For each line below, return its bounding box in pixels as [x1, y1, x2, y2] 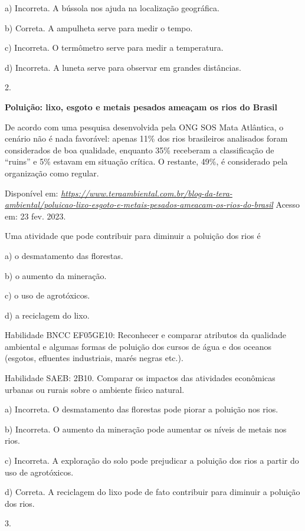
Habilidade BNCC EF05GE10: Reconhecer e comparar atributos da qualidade [5, 329, 286, 341]
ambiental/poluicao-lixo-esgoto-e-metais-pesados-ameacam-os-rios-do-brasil [5, 198, 273, 211]
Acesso [276, 198, 300, 211]
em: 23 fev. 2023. [5, 209, 66, 222]
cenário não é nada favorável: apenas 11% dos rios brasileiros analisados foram [5, 132, 288, 145]
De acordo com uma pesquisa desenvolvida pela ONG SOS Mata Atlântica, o [5, 120, 284, 133]
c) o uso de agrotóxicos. [5, 289, 90, 301]
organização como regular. [5, 166, 99, 179]
